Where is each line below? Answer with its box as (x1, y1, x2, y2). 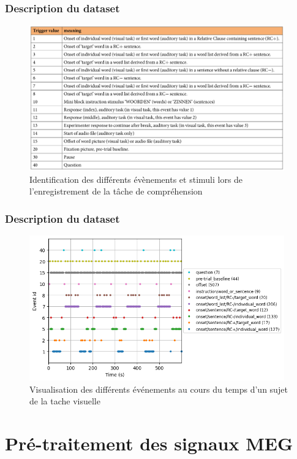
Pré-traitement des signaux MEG (5, 431, 293, 456)
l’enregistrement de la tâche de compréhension (29, 185, 203, 198)
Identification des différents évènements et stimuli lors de (29, 172, 243, 185)
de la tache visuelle (29, 395, 100, 407)
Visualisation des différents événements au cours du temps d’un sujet (29, 382, 288, 395)
